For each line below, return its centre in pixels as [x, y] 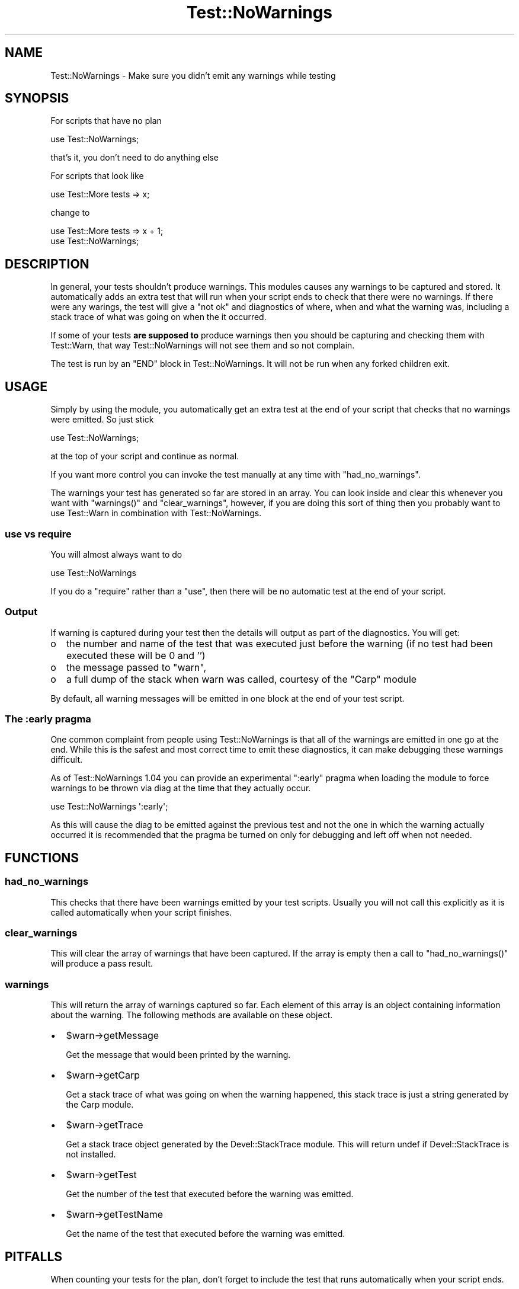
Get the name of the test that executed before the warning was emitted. [206, 1234]
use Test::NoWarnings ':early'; [109, 807]
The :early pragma [48, 719]
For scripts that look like [97, 176]
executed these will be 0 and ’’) [136, 655]
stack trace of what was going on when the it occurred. [158, 317]
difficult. [67, 760]
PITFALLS [34, 1256]
